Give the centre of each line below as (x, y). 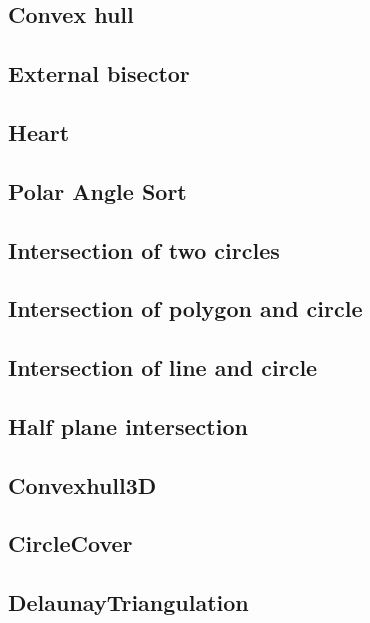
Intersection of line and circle (163, 367)
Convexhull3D (82, 484)
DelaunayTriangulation (128, 602)
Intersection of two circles (144, 249)
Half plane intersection (128, 425)
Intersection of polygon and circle (185, 308)
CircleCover (70, 543)
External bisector (99, 73)
